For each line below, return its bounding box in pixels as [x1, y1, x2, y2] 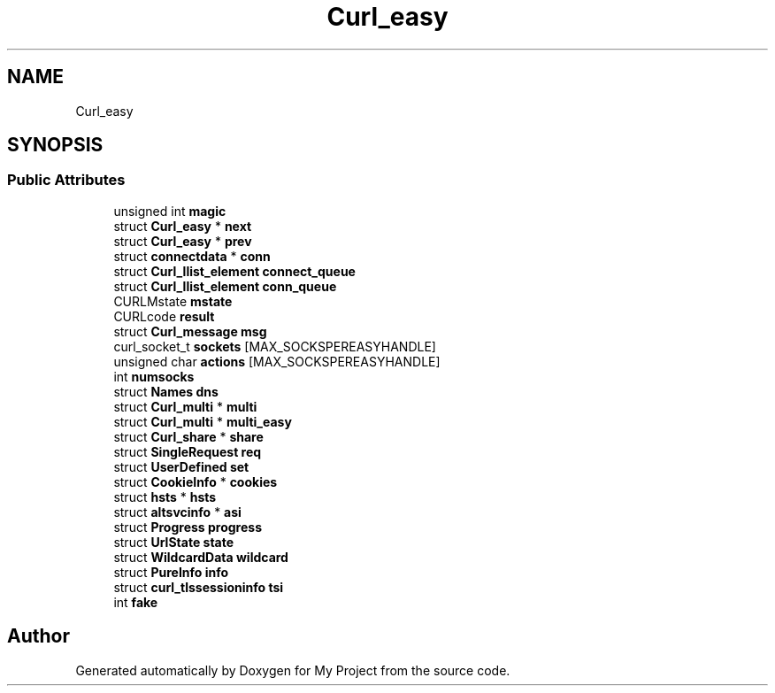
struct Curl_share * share [113, 428, 264, 444]
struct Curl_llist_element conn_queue [113, 278, 337, 294]
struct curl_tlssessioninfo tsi [113, 579, 284, 595]
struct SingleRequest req [113, 443, 262, 459]
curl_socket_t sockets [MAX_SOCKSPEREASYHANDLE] [113, 338, 436, 354]
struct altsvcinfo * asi [113, 504, 242, 520]
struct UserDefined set [113, 458, 249, 474]
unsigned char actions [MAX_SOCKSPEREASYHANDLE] [113, 353, 441, 369]
